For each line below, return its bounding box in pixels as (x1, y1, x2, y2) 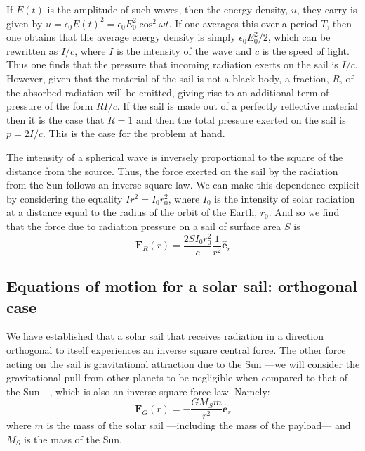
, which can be (267, 30, 331, 44)
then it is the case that (6, 112, 105, 127)
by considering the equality (6, 191, 123, 205)
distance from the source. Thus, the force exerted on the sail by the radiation (6, 163, 338, 178)
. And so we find (268, 205, 340, 220)
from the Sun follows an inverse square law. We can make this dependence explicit (6, 177, 360, 192)
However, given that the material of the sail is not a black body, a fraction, (6, 70, 329, 85)
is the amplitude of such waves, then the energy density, (47, 2, 288, 16)
